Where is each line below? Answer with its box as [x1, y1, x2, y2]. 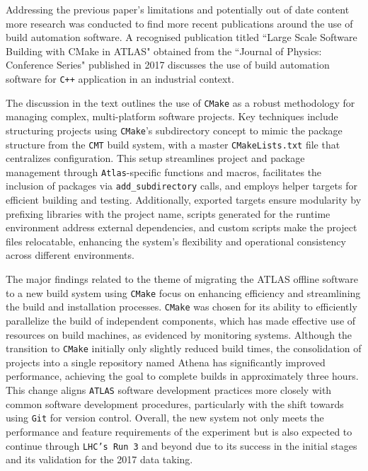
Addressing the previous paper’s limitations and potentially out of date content [6, 2, 350, 16]
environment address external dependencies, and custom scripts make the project [6, 220, 357, 235]
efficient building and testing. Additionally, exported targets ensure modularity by [6, 192, 362, 207]
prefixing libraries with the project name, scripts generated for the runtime [6, 206, 330, 221]
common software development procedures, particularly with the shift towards [6, 396, 344, 411]
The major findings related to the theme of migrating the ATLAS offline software [6, 272, 358, 286]
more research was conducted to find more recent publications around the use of [6, 16, 353, 30]
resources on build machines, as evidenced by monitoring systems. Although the [6, 327, 352, 342]
